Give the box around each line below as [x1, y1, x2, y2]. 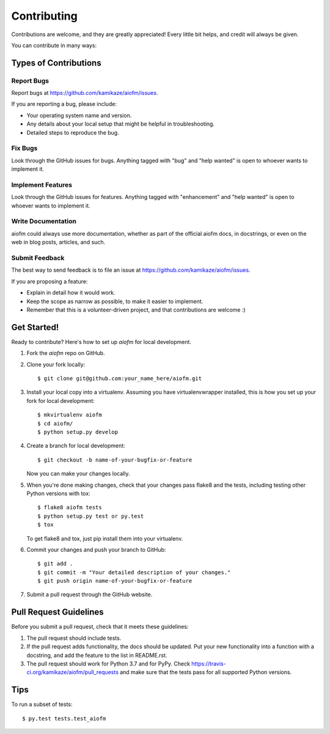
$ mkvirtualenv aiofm [37, 411, 102, 419]
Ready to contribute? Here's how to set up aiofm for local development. [11, 338, 192, 345]
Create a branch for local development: [26, 442, 125, 449]
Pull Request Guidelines [11, 607, 104, 618]
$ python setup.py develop [37, 429, 119, 435]
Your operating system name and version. [26, 111, 132, 119]
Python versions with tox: [26, 490, 91, 497]
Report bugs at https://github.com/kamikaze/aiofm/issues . [11, 89, 158, 97]
